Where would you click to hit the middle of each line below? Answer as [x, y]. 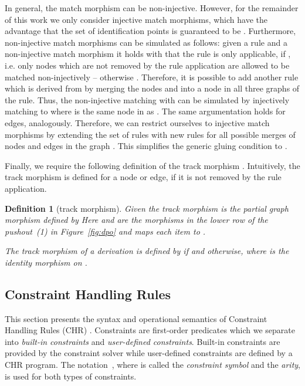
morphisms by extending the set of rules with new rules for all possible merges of [150, 134]
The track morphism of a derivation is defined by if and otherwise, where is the [147, 251]
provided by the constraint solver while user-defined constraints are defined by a [149, 353]
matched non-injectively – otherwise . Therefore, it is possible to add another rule [152, 77]
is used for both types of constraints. [71, 376]
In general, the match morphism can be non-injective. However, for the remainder [152, 8]
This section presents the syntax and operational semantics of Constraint [136, 318]
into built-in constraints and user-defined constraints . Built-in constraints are [143, 341]
